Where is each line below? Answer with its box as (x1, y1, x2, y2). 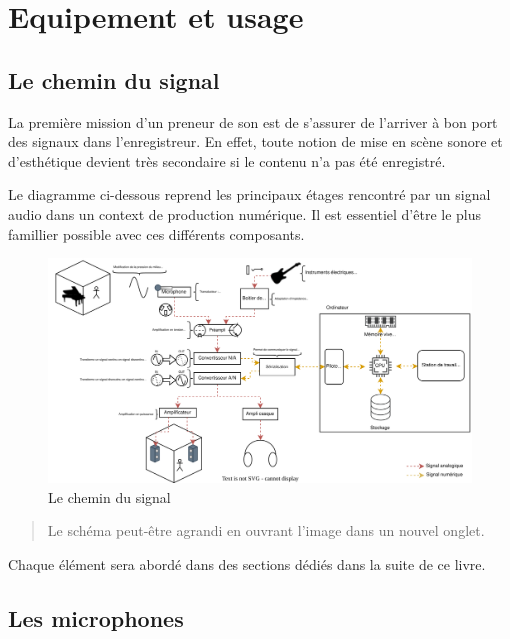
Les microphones (8, 602, 184, 633)
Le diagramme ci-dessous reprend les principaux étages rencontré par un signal (8, 184, 491, 205)
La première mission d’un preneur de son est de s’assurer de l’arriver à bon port (8, 111, 498, 132)
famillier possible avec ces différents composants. (8, 223, 305, 244)
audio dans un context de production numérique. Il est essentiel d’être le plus (8, 203, 482, 224)
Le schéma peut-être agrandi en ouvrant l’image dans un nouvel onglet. (47, 520, 485, 541)
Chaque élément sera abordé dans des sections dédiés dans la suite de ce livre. (8, 553, 486, 574)
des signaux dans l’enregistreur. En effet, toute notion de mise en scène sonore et (8, 131, 503, 152)
